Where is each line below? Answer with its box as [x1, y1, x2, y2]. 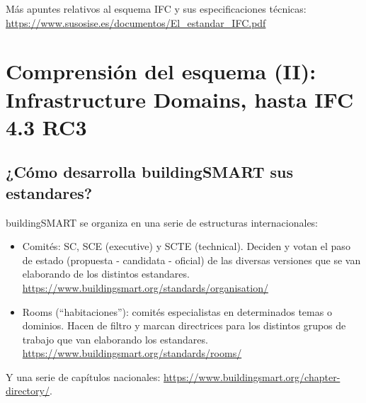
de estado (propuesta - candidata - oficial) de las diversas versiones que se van [22, 252, 361, 267]
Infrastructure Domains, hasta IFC [6, 84, 354, 113]
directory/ [6, 383, 50, 398]
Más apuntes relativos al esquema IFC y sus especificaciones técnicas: [6, 1, 307, 16]
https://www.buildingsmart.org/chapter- [164, 369, 341, 384]
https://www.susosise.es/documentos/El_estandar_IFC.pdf [6, 15, 266, 30]
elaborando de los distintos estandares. [22, 266, 190, 281]
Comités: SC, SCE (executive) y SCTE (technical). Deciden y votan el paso [22, 239, 350, 254]
